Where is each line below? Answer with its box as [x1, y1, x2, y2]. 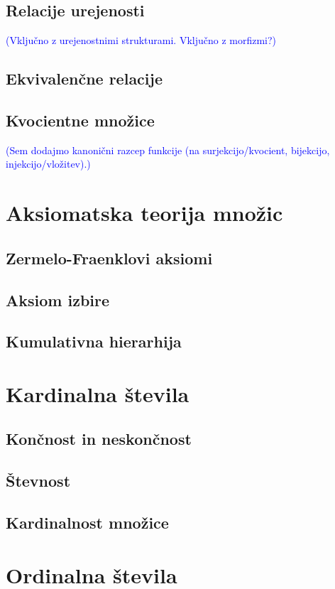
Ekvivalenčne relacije [6, 67, 163, 90]
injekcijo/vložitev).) [6, 156, 91, 171]
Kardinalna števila [6, 379, 190, 408]
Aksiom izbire [6, 288, 110, 310]
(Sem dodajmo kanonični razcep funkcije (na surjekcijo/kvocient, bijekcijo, [6, 142, 330, 157]
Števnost [6, 470, 71, 492]
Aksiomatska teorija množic [6, 198, 283, 227]
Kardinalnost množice [6, 512, 169, 534]
